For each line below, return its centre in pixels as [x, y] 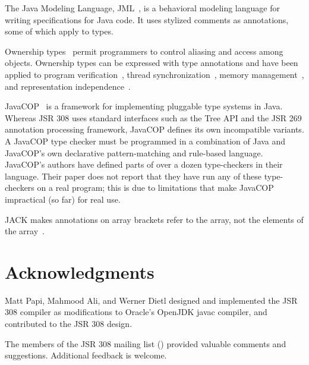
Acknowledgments [80, 271]
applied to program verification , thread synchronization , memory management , [154, 74]
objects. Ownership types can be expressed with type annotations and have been [152, 63]
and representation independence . [68, 86]
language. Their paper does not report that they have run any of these [133, 176]
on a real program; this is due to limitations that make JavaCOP [155, 188]
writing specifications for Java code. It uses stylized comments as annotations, [147, 19]
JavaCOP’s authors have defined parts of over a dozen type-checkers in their [144, 164]
